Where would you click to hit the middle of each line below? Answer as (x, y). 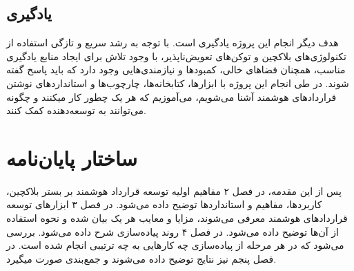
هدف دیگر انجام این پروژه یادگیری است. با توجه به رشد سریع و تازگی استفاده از (173, 43)
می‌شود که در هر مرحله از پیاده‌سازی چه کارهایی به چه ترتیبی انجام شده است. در (175, 245)
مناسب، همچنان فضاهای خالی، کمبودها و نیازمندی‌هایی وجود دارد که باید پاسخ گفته (176, 69)
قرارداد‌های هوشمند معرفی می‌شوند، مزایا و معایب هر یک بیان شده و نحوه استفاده (177, 218)
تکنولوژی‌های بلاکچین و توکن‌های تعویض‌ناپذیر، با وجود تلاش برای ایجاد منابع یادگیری (176, 56)
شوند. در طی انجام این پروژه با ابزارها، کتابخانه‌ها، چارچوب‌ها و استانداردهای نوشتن (178, 83)
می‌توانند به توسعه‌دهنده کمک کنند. (77, 110)
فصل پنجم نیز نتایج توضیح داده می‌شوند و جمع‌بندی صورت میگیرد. (141, 258)
